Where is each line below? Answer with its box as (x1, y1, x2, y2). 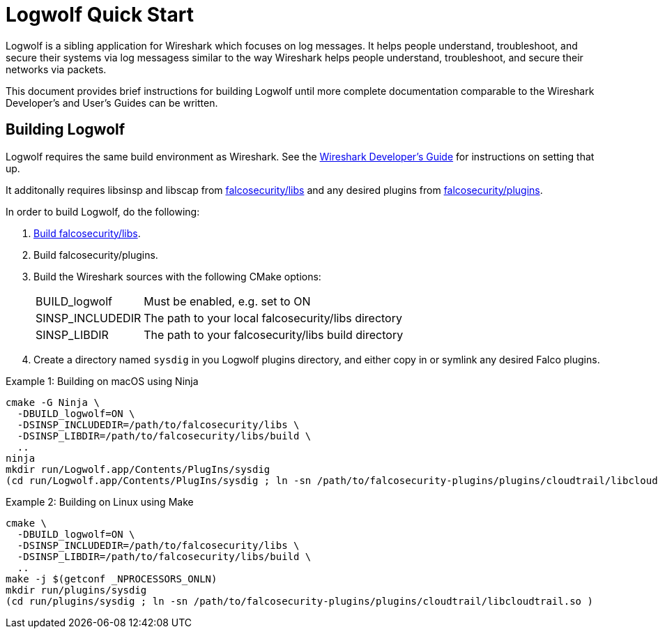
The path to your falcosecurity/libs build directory (144, 327, 404, 342)
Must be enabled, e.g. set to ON (144, 294, 311, 308)
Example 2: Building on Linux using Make (6, 495, 194, 508)
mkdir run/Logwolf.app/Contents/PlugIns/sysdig (6, 463, 270, 475)
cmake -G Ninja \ (6, 396, 100, 408)
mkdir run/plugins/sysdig (6, 584, 147, 596)
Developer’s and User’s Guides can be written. (6, 96, 218, 109)
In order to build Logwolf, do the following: (6, 205, 200, 218)
